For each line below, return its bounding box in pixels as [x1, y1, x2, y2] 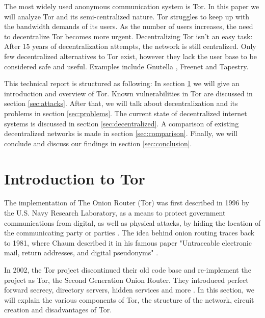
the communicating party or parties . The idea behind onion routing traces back [4, 227, 255, 238]
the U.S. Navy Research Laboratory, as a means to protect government [4, 207, 226, 218]
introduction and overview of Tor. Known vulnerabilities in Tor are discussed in [4, 88, 253, 98]
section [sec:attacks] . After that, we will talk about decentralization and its [4, 98, 238, 109]
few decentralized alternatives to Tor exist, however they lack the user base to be [4, 50, 257, 61]
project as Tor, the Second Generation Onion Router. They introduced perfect [4, 274, 249, 285]
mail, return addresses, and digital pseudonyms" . [4, 247, 158, 258]
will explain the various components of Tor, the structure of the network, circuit [4, 294, 254, 305]
